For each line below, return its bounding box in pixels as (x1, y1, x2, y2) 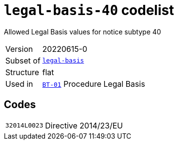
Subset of (5, 55, 41, 65)
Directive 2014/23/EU (45, 120, 123, 130)
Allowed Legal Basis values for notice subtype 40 (4, 27, 161, 36)
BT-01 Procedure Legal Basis (42, 79, 145, 89)
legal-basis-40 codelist (4, 2, 174, 18)
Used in (5, 79, 33, 89)
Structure (5, 67, 39, 77)
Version (5, 44, 33, 54)
